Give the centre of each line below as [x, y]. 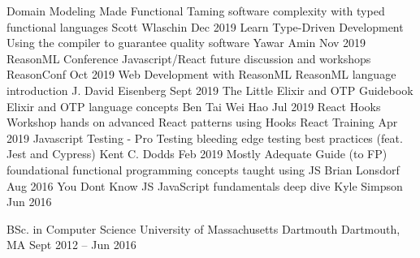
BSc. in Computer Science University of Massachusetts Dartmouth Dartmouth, [204, 228]
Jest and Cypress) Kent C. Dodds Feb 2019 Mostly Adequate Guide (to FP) [197, 154]
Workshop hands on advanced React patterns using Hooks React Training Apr [202, 122]
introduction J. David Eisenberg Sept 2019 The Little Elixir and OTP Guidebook [210, 90]
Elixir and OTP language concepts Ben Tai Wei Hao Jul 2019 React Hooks [194, 106]
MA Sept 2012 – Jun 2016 [71, 245]
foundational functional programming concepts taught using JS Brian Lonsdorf [203, 169]
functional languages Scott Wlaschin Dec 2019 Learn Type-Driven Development [205, 26]
